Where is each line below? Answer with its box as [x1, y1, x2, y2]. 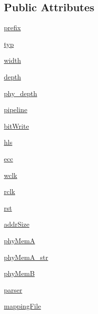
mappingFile [4, 301, 41, 311]
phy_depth [4, 88, 38, 98]
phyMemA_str [4, 252, 48, 262]
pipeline [4, 104, 27, 115]
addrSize [4, 219, 30, 229]
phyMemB [4, 268, 35, 278]
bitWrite [4, 120, 29, 131]
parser [4, 284, 22, 294]
